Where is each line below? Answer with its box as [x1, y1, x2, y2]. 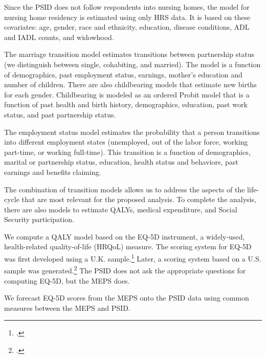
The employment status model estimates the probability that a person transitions [4, 126, 260, 137]
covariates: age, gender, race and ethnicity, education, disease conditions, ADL [4, 22, 250, 32]
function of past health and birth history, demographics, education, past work [4, 99, 248, 110]
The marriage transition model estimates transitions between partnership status [4, 49, 255, 59]
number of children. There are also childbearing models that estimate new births [4, 79, 257, 90]
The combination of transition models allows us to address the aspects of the [4, 184, 245, 194]
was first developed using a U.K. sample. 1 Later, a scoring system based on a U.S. [4, 252, 261, 264]
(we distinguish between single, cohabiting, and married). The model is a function [4, 58, 261, 69]
